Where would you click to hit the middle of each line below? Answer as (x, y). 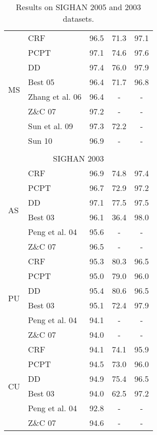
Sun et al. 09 (50, 126)
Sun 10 (40, 141)
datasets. (78, 18)
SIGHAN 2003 (78, 158)
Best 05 (41, 82)
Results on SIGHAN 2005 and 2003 (78, 7)
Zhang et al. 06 (55, 96)
